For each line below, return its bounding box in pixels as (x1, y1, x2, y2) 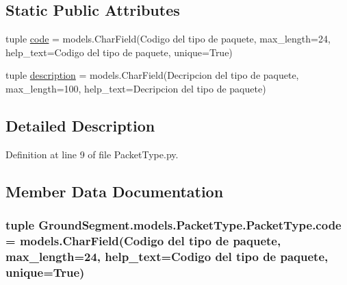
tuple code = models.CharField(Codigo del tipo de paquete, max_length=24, (5, 32, 331, 46)
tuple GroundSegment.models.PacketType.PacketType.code (5, 216, 342, 234)
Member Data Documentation (5, 180, 224, 201)
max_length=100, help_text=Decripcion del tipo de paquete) (5, 81, 266, 95)
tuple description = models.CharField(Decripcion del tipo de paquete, (5, 68, 299, 82)
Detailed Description (5, 114, 155, 136)
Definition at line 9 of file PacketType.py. (5, 147, 179, 161)
